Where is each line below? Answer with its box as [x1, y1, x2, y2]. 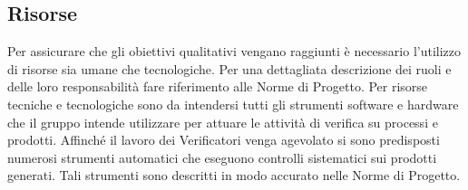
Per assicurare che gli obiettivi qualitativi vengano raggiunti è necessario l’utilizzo [7, 42, 462, 61]
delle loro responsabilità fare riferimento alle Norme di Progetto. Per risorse [7, 77, 428, 96]
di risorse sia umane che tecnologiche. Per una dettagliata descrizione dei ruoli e [7, 59, 452, 78]
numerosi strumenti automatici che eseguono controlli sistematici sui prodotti [7, 147, 437, 166]
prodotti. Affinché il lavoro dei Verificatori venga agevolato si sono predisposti [7, 130, 440, 149]
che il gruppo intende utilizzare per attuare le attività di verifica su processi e [7, 112, 438, 131]
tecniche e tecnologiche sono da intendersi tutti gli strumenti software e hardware [7, 94, 459, 113]
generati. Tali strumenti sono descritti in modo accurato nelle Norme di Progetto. [7, 166, 461, 185]
